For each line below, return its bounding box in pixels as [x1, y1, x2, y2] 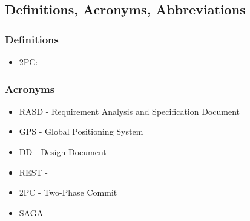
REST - [19, 165, 48, 178]
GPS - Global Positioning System [19, 125, 143, 138]
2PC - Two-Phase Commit [19, 186, 117, 199]
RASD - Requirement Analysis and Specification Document [19, 104, 240, 117]
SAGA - [19, 206, 49, 219]
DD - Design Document [19, 146, 107, 158]
